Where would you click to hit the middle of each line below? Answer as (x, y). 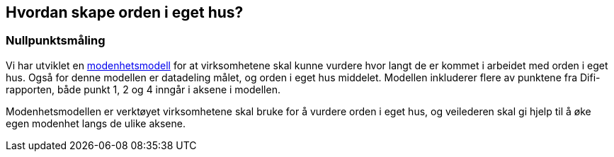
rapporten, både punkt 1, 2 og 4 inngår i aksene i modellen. (143, 89)
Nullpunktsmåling (56, 41)
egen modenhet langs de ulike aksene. (96, 123)
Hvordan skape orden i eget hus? (125, 12)
